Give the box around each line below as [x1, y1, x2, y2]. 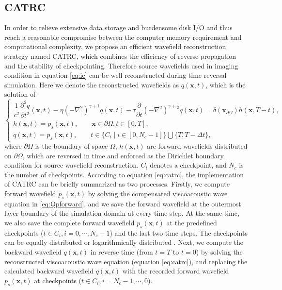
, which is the [205, 79, 246, 89]
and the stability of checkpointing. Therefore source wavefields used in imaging [4, 60, 238, 70]
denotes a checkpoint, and [150, 160, 227, 170]
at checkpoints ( [34, 275, 82, 285]
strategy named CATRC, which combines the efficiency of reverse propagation [4, 51, 236, 61]
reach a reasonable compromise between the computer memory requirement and [4, 32, 242, 42]
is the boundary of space [35, 141, 108, 151]
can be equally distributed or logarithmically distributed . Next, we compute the [4, 237, 244, 247]
